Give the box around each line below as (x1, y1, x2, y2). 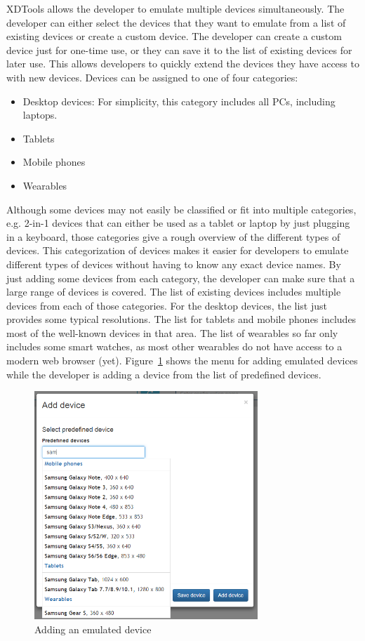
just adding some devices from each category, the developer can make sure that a (6, 270, 355, 285)
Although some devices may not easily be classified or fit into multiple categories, (6, 201, 357, 216)
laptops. (22, 107, 58, 122)
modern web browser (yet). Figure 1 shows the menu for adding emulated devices (6, 353, 358, 368)
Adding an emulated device (34, 621, 152, 636)
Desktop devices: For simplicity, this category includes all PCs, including (22, 93, 336, 108)
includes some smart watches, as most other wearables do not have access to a (6, 339, 343, 354)
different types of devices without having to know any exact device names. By (6, 256, 341, 271)
